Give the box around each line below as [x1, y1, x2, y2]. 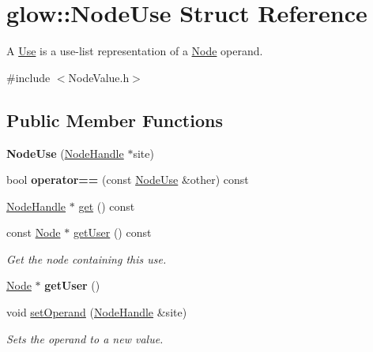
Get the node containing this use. [6, 250, 167, 267]
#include [6, 69, 51, 85]
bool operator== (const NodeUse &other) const [6, 171, 249, 188]
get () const [78, 197, 135, 214]
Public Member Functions [6, 107, 223, 132]
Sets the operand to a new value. [6, 330, 164, 346]
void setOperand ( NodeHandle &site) [6, 304, 187, 320]
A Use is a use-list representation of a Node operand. [6, 43, 263, 59]
